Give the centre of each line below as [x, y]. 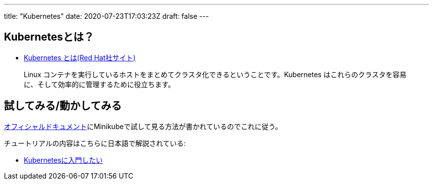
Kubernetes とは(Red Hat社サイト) [80, 57]
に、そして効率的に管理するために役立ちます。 [99, 84]
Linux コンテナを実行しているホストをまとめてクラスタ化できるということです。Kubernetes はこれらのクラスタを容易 [215, 74]
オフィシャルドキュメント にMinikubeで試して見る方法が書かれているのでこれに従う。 [143, 126]
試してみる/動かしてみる [63, 106]
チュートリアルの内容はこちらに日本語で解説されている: [95, 143]
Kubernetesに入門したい [63, 160]
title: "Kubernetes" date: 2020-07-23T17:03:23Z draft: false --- [107, 16]
